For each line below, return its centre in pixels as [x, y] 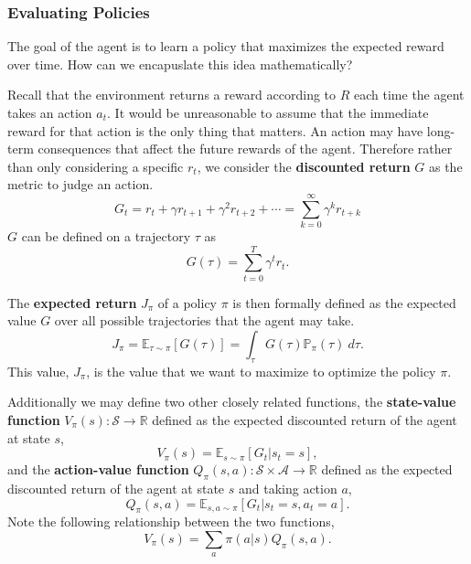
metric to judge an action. [80, 184]
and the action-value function [98, 469]
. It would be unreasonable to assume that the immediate [268, 112]
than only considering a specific [96, 166]
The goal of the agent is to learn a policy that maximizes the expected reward [226, 46]
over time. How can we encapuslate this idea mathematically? [180, 64]
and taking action [288, 488]
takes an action [50, 112]
